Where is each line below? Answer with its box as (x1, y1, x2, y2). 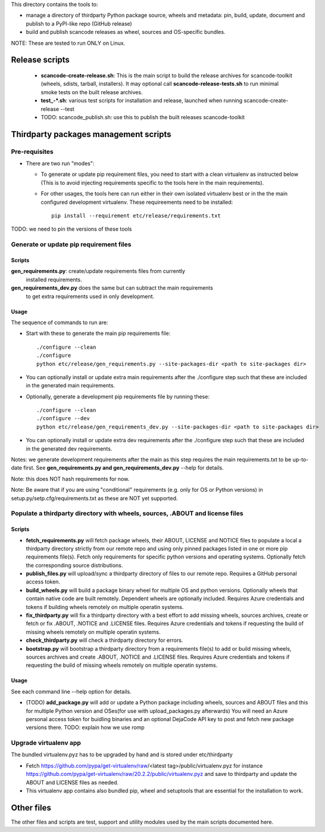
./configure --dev (36, 415, 90, 422)
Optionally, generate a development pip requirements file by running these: (26, 393, 210, 400)
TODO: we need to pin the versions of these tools (11, 225, 132, 232)
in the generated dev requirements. (26, 445, 112, 452)
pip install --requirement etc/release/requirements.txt (51, 212, 221, 219)
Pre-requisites (11, 147, 54, 156)
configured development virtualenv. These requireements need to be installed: (40, 198, 233, 206)
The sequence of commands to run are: (11, 319, 108, 326)
